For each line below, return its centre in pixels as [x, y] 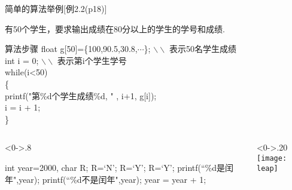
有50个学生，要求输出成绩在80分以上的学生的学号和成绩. [115, 28]
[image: [272, 158]
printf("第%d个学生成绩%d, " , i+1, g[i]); [81, 95]
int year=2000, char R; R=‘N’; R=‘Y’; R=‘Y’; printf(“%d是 [115, 167]
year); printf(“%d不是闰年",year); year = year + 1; [112, 179]
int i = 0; [22, 60]
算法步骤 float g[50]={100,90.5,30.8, [71, 49]
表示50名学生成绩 [203, 49]
